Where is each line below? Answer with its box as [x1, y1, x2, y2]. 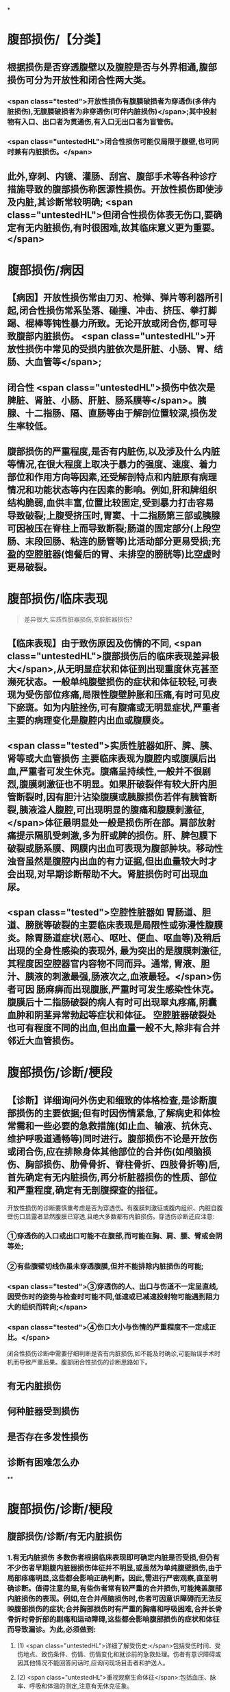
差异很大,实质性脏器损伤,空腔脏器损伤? [23, 615, 133, 624]
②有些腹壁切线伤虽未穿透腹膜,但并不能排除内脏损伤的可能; [7, 1262, 204, 1271]
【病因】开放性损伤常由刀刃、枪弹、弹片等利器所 [7, 292, 214, 304]
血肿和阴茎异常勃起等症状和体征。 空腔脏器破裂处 [7, 1009, 216, 1021]
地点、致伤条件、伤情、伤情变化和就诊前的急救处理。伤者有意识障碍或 [23, 1650, 221, 1658]
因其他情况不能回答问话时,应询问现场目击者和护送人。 [16, 1658, 169, 1667]
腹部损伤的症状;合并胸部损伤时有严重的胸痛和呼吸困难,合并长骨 [14, 1604, 222, 1613]
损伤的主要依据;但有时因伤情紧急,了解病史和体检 [16, 1107, 220, 1119]
